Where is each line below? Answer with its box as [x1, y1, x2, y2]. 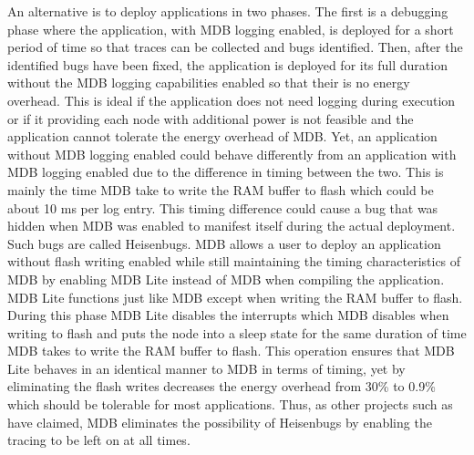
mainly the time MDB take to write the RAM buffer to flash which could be [7, 180, 434, 199]
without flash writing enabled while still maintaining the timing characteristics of [7, 252, 461, 271]
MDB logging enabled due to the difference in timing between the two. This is [7, 162, 444, 181]
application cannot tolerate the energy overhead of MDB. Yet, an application [7, 127, 438, 146]
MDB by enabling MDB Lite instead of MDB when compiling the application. [7, 269, 445, 288]
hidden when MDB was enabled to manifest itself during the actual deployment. [7, 216, 456, 235]
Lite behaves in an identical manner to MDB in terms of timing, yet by [7, 358, 406, 377]
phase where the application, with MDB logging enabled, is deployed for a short [7, 19, 454, 38]
